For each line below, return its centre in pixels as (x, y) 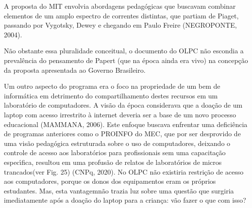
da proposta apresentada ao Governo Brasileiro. (75, 70)
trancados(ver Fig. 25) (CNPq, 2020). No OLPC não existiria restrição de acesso (124, 171)
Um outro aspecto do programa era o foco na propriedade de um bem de (112, 86)
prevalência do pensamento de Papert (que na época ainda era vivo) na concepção (126, 60)
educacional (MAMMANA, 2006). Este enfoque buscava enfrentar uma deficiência (126, 124)
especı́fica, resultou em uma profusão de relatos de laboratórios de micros (113, 162)
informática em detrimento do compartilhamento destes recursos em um (111, 95)
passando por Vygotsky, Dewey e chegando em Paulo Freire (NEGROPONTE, (120, 25)
